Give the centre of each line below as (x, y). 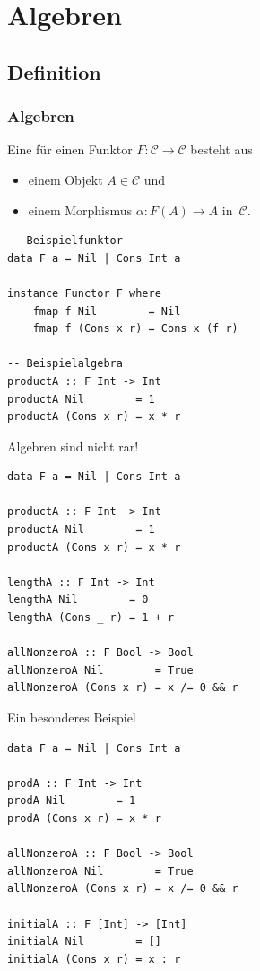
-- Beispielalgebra (65, 364)
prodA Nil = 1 (72, 801)
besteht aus (221, 149)
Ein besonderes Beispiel (72, 717)
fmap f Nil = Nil (107, 311)
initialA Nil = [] (84, 942)
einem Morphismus (80, 210)
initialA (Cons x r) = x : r (94, 959)
